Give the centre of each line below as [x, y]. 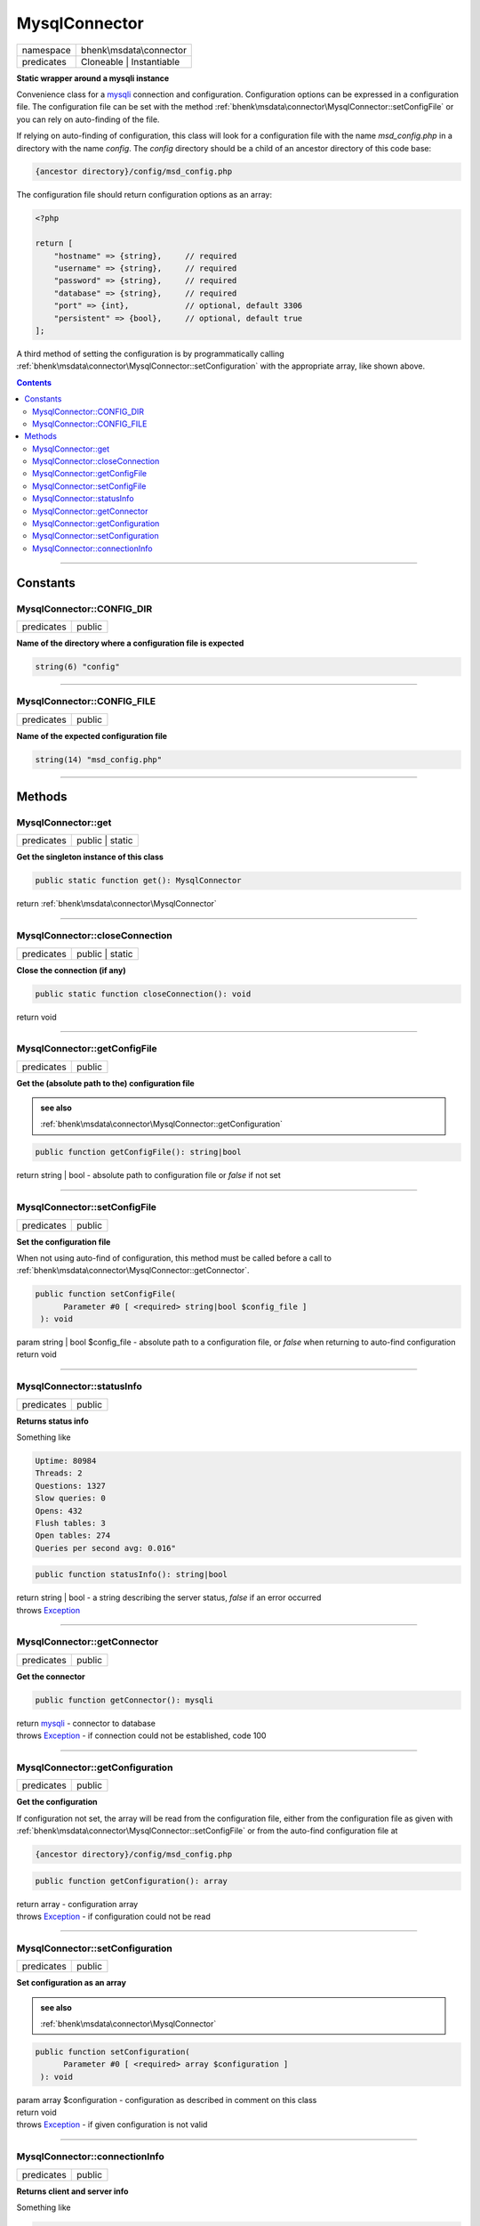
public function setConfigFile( [106, 1294]
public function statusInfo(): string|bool [132, 1575]
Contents [34, 382]
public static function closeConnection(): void [143, 994]
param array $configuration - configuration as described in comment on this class [167, 2100]
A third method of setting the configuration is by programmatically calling [150, 353]
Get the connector [51, 1676]
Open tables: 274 [73, 1535]
